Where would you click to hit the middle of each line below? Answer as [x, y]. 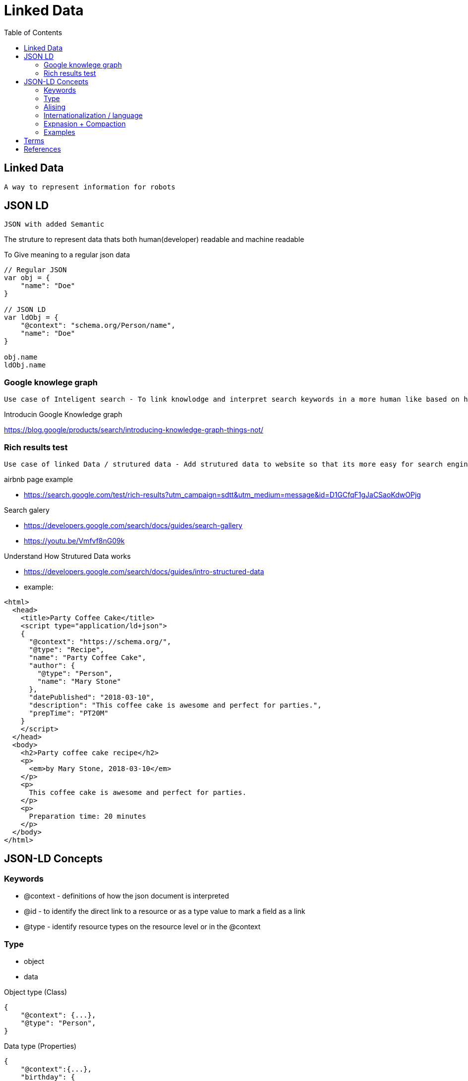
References [42, 149]
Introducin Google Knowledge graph [63, 415]
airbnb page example [39, 479]
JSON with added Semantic [54, 224]
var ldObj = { [31, 318]
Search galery [27, 510]
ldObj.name [25, 365]
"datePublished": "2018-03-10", [92, 697]
